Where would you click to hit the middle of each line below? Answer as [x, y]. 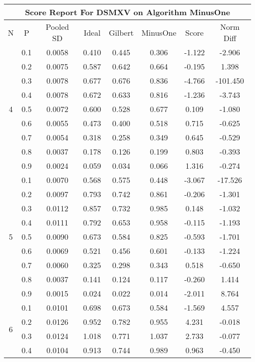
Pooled [57, 27]
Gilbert [121, 32]
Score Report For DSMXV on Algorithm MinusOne [127, 12]
